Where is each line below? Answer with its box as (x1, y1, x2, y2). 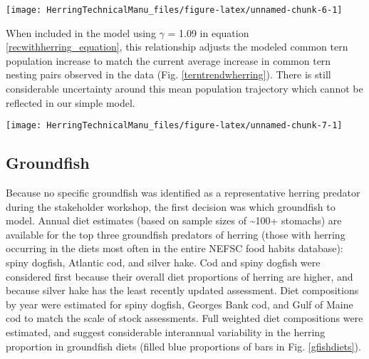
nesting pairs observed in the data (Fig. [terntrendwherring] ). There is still (6, 67, 331, 82)
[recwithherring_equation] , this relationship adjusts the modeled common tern (6, 39, 348, 54)
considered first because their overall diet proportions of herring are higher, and (6, 269, 353, 283)
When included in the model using (6, 25, 156, 40)
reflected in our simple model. (6, 95, 135, 110)
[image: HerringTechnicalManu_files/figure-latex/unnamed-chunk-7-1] (6, 120, 343, 131)
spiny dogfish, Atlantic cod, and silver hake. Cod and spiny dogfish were (6, 255, 321, 270)
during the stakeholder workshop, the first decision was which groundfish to (6, 199, 336, 214)
